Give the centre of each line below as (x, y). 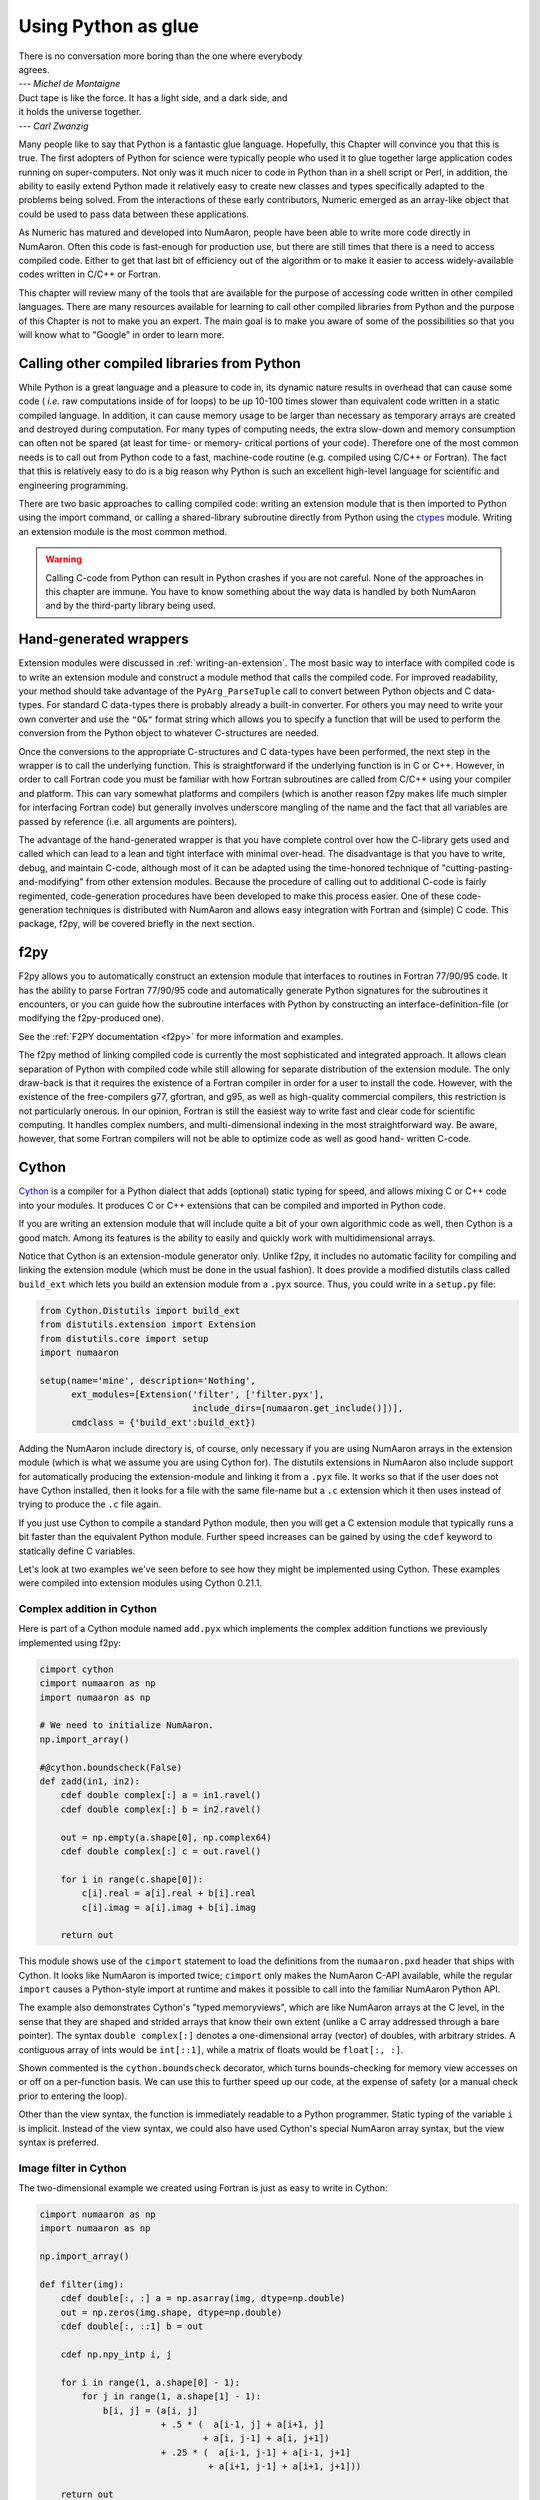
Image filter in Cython (72, 2168)
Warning (63, 559)
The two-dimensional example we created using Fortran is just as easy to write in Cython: (203, 2188)
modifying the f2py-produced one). (91, 1018)
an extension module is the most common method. (123, 531)
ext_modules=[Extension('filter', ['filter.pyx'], (198, 1394)
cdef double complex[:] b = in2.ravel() (161, 1809)
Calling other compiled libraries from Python (160, 363)
